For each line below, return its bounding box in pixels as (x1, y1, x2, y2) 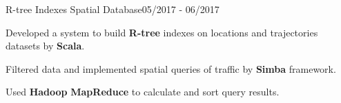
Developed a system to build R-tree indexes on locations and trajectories (6, 25, 318, 39)
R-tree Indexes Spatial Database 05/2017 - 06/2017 (6, 2, 220, 16)
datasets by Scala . (6, 38, 85, 53)
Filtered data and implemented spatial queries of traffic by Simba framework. (6, 61, 336, 76)
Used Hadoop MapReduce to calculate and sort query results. (6, 84, 280, 99)
